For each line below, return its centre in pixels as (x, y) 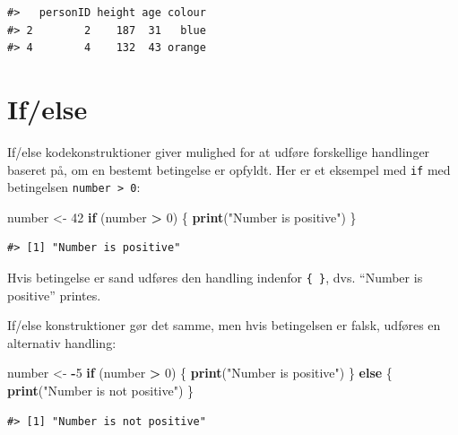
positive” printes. (54, 295)
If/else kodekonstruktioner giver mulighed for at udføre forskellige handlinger (219, 151)
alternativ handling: (62, 342)
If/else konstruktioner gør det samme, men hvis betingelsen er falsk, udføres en (224, 325)
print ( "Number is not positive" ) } (101, 391)
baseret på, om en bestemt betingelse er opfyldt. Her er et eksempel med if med (229, 169)
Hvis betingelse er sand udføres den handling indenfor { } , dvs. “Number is (215, 277)
